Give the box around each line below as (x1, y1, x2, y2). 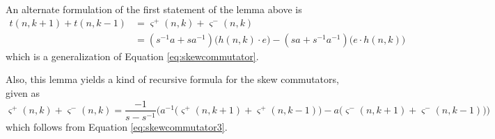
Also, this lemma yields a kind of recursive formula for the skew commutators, (6, 72, 339, 86)
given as (6, 85, 40, 100)
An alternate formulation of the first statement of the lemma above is (6, 2, 302, 16)
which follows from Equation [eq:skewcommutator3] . (6, 119, 228, 133)
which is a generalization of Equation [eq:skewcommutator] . (6, 48, 259, 63)
